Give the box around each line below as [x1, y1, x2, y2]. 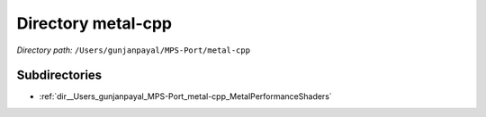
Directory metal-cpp [16, 13, 173, 33]
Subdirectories [16, 68, 103, 83]
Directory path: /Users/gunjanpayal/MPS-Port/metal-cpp [16, 45, 251, 55]
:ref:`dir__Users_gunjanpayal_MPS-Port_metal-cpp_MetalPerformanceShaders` [39, 91, 332, 102]
